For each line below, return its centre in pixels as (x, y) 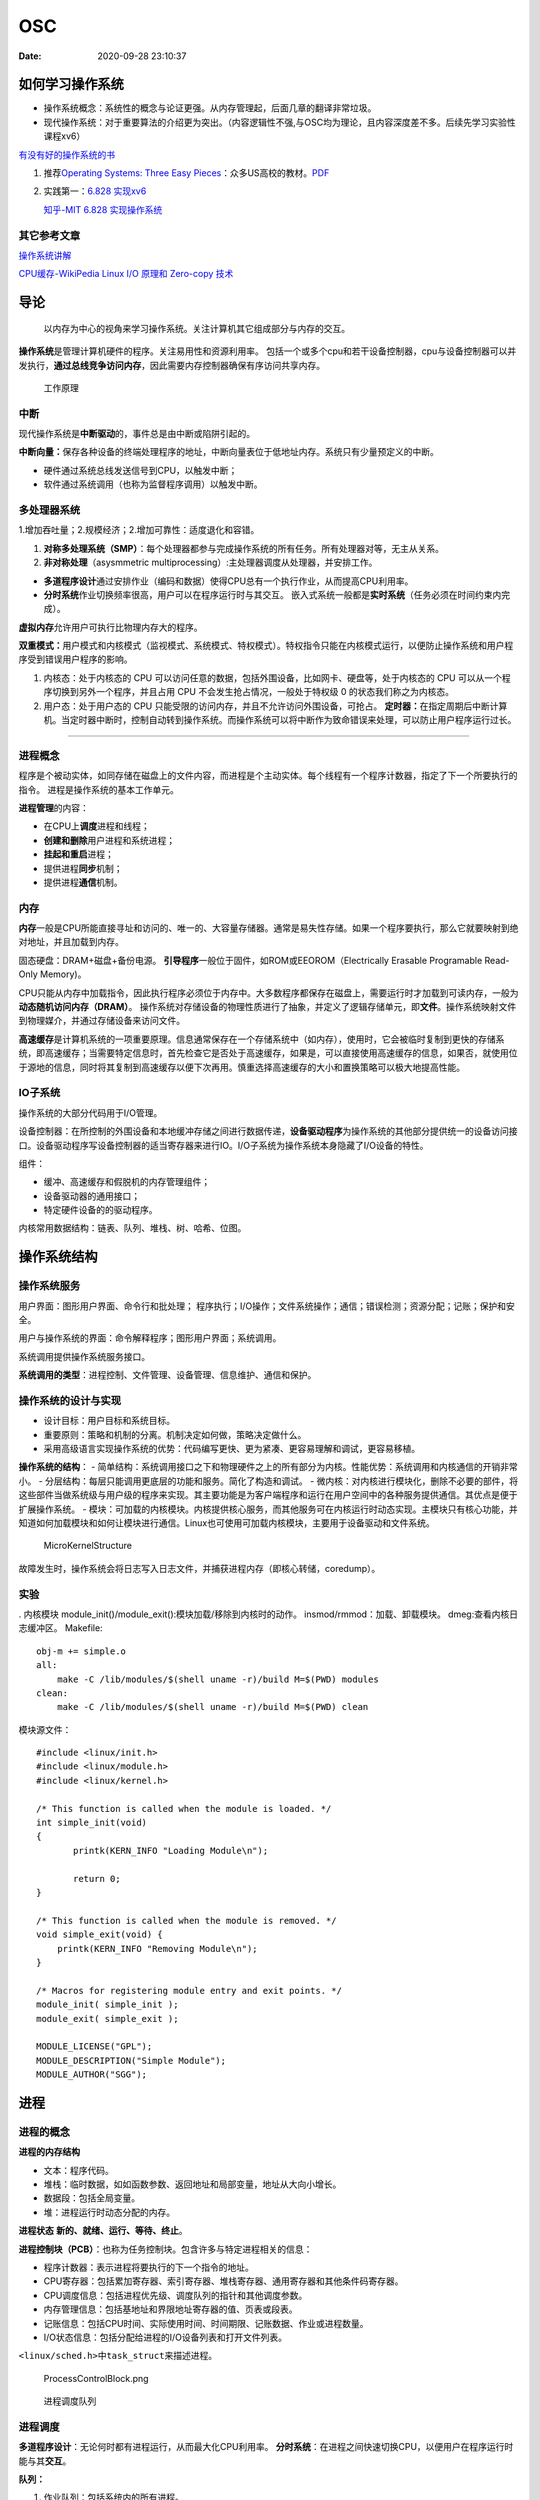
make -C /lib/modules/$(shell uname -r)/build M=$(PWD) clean (212, 1707)
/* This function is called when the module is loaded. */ (184, 1808)
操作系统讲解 (45, 255)
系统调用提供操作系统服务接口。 (84, 1356)
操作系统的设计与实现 (70, 1400)
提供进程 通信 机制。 (83, 882)
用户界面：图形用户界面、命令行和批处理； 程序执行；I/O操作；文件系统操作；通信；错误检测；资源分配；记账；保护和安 (266, 1306)
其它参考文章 (49, 235)
